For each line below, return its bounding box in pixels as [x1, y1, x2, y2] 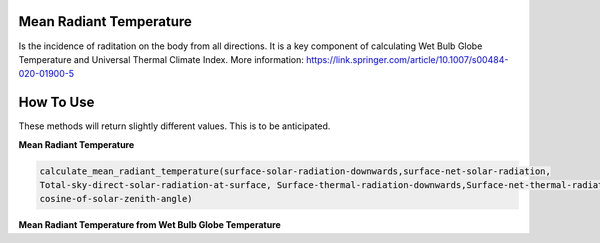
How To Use [18, 94, 95, 111]
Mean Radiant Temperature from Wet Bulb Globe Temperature [18, 219, 282, 231]
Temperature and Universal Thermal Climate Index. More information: [18, 53, 305, 65]
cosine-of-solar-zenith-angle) [39, 193, 194, 205]
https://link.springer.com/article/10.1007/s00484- [305, 53, 509, 65]
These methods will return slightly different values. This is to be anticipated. [18, 120, 331, 132]
